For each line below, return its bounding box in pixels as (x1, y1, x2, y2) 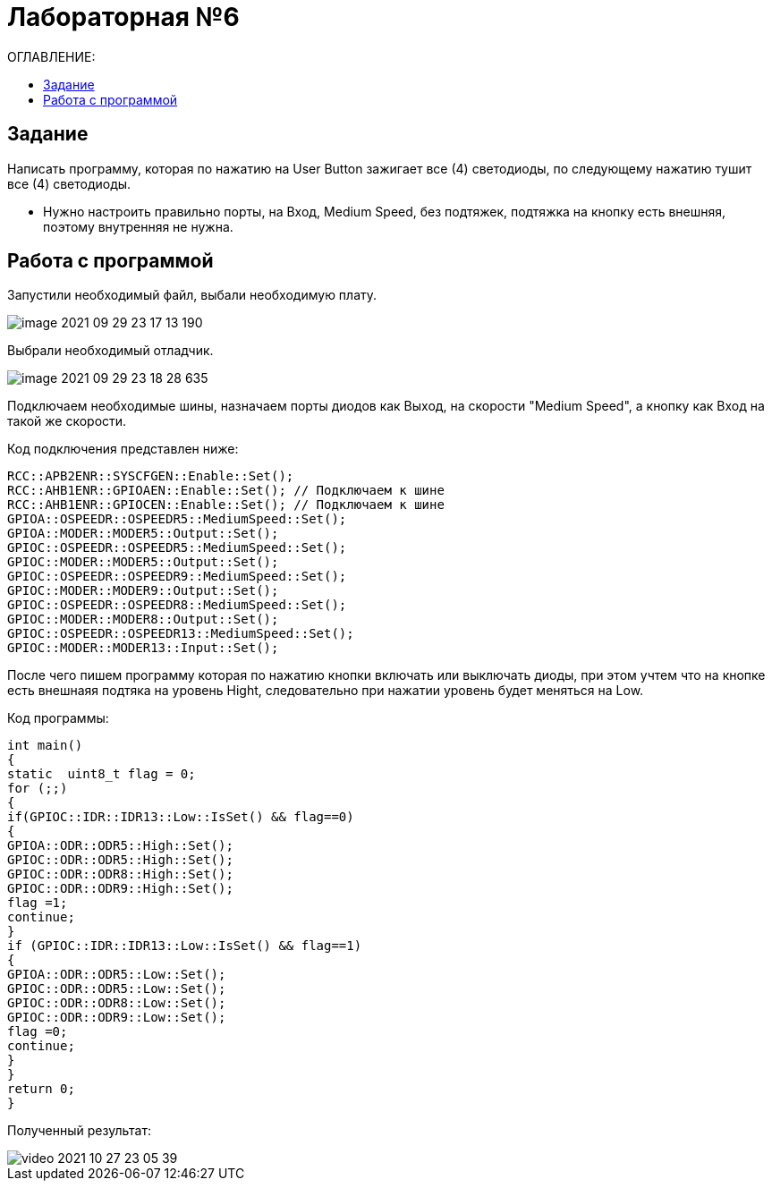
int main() (7, 738, 83, 753)
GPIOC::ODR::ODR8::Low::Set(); (7, 996, 226, 1011)
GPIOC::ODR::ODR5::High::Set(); (7, 853, 233, 868)
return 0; (7, 1082, 75, 1097)
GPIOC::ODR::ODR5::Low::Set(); (7, 981, 226, 997)
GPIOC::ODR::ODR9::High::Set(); (7, 881, 233, 896)
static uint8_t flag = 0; (7, 767, 196, 782)
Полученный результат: (7, 1123, 151, 1139)
